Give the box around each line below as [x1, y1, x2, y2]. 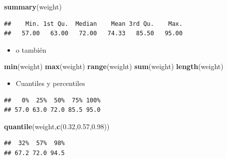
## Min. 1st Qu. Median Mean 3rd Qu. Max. [4, 20, 183, 27]
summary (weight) [4, 1, 62, 11]
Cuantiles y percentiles [15, 78, 85, 88]
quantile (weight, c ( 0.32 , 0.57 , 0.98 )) [4, 121, 110, 131]
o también [15, 44, 46, 55]
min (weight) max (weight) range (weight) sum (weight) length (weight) [4, 61, 224, 72]
